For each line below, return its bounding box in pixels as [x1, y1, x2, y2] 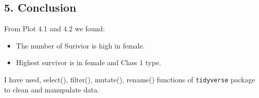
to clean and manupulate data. [4, 84, 99, 94]
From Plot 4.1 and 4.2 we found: [4, 23, 105, 34]
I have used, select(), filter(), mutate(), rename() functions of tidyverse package [4, 74, 255, 84]
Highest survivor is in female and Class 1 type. [16, 57, 161, 68]
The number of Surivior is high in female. [16, 40, 145, 51]
